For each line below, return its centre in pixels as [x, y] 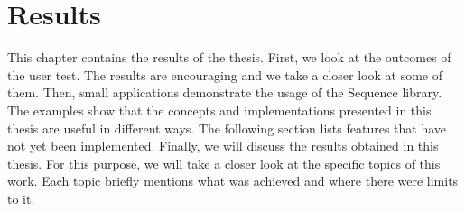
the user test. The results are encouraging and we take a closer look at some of [225, 74]
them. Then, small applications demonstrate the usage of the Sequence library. [225, 92]
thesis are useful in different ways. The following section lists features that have [227, 128]
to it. [21, 198]
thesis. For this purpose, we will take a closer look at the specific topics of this [224, 163]
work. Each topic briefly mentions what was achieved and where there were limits [233, 181]
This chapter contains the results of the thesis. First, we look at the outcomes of [229, 57]
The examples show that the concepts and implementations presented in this [219, 110]
